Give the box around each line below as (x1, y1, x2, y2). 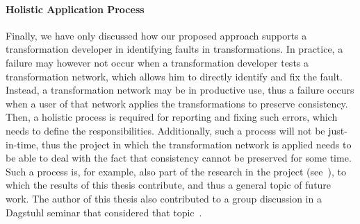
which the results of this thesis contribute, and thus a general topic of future (6, 178, 332, 192)
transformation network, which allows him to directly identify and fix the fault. (6, 69, 343, 83)
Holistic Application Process (6, 1, 145, 16)
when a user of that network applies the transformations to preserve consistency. (6, 96, 348, 110)
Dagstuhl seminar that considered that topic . (6, 205, 202, 219)
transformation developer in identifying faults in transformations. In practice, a (6, 42, 343, 56)
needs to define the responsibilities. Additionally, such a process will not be (6, 123, 325, 137)
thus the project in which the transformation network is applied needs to (42, 137, 352, 151)
